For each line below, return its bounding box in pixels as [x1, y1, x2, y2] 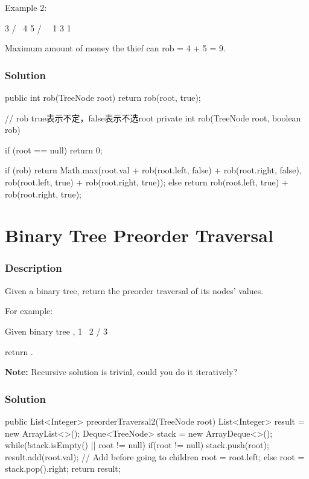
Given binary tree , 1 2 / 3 [5, 324, 108, 337]
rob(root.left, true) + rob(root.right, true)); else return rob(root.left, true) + [5, 175, 288, 188]
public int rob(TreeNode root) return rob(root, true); [5, 91, 201, 103]
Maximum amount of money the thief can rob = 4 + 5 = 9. [5, 42, 226, 54]
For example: [5, 304, 53, 317]
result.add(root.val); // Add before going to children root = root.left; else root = [5, 450, 305, 463]
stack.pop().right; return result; [5, 462, 121, 475]
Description [5, 260, 62, 275]
